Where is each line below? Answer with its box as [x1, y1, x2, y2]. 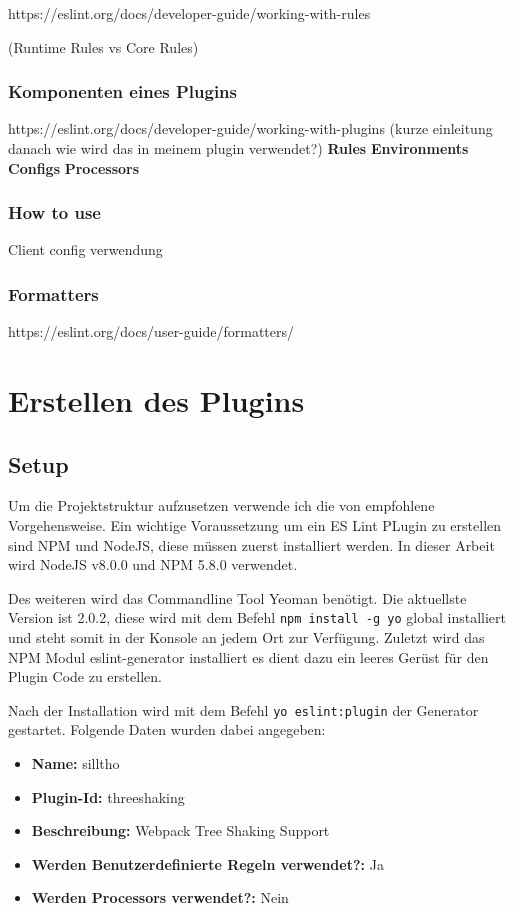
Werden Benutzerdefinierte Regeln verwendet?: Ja [31, 853, 384, 874]
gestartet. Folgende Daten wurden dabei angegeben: [8, 719, 326, 740]
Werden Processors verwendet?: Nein [31, 887, 289, 908]
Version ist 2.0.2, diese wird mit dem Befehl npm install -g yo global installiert [8, 607, 506, 628]
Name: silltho [31, 753, 120, 774]
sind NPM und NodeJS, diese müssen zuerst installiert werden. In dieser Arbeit [8, 534, 495, 555]
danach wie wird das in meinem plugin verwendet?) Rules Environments [8, 138, 469, 158]
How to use [8, 200, 101, 225]
